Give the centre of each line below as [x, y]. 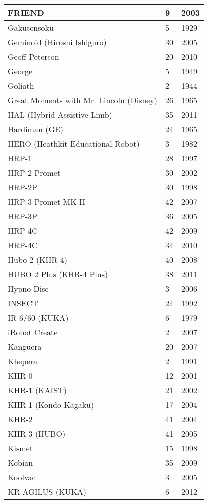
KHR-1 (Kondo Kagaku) [51, 405]
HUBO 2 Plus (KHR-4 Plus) [58, 274]
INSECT [23, 303]
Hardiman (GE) [36, 129]
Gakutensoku [31, 27]
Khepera [23, 361]
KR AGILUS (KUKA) [47, 492]
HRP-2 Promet [34, 172]
